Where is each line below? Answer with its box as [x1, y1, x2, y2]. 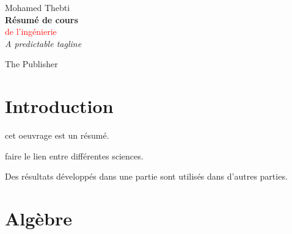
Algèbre [5, 206, 73, 231]
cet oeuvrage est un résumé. [5, 129, 109, 142]
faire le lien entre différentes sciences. [5, 149, 144, 162]
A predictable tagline [5, 37, 82, 49]
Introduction [5, 93, 114, 119]
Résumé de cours [5, 13, 78, 26]
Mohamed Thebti [5, 1, 70, 13]
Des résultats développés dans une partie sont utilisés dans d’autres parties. [5, 170, 288, 183]
